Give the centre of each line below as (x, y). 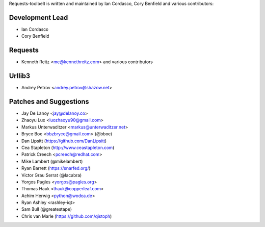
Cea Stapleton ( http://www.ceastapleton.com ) (68, 148)
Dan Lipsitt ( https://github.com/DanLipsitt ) (64, 141)
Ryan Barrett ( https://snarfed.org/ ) (56, 168)
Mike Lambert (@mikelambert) (52, 161)
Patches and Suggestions (49, 101)
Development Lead (39, 17)
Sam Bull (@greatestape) (47, 209)
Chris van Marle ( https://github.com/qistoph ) (67, 216)
